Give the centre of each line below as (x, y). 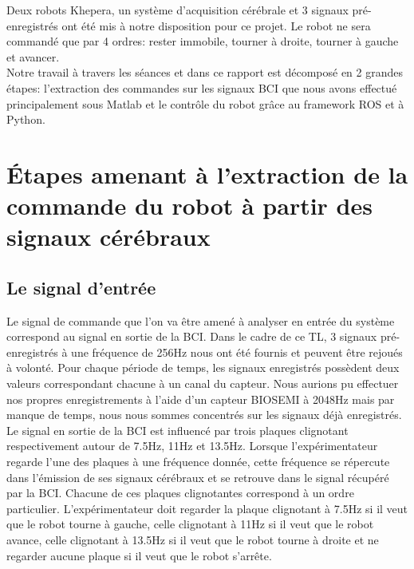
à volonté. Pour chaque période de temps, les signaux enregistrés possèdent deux (203, 367)
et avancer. (33, 56)
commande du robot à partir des (189, 205)
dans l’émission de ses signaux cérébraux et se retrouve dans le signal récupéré (198, 477)
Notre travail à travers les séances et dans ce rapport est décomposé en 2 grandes (205, 72)
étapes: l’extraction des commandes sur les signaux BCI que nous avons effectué (202, 87)
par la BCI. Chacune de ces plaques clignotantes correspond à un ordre (180, 493)
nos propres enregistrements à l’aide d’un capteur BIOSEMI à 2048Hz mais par (201, 399)
